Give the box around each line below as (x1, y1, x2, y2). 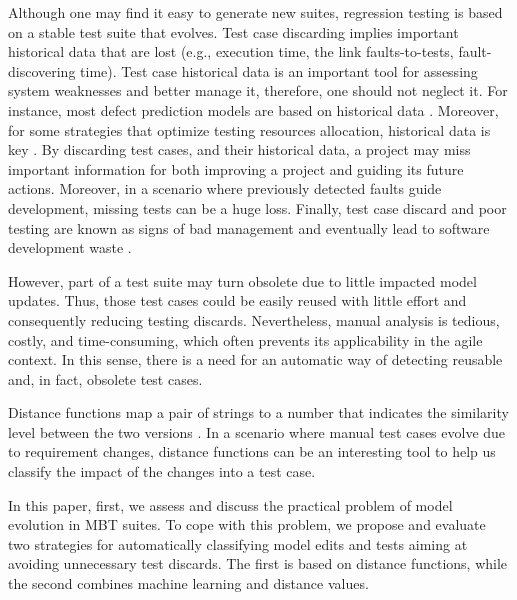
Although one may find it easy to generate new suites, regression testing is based (8, 2, 503, 22)
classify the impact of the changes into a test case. (8, 461, 316, 482)
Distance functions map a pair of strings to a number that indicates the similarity (8, 402, 509, 423)
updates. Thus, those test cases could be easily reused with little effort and (8, 290, 467, 311)
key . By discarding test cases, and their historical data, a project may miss (8, 139, 471, 160)
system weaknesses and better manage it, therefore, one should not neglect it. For (8, 80, 508, 101)
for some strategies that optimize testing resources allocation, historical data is (8, 119, 491, 140)
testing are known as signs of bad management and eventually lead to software (8, 217, 490, 238)
